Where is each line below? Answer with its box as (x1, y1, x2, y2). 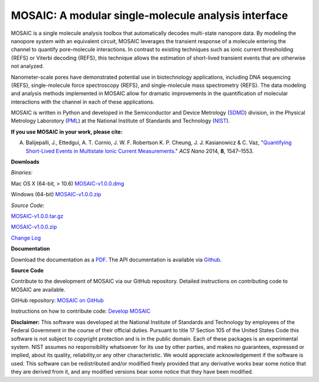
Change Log (11, 234, 41, 241)
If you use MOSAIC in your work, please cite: (11, 128, 123, 135)
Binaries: (11, 169, 32, 176)
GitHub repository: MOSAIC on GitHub (11, 297, 104, 304)
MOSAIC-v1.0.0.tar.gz (11, 212, 64, 219)
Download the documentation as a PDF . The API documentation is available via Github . (11, 256, 222, 263)
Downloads (11, 158, 40, 166)
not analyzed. (11, 63, 44, 70)
